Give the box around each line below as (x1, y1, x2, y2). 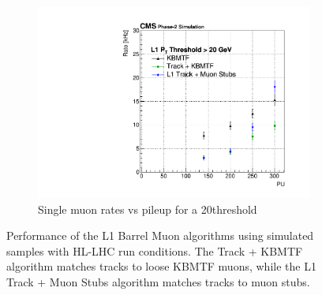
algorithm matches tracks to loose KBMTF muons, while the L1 (6, 258, 316, 274)
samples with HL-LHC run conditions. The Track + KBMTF (6, 242, 303, 259)
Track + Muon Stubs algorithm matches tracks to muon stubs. (6, 274, 310, 290)
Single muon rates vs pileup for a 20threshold (38, 200, 257, 217)
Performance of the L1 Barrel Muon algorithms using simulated (6, 227, 314, 244)
